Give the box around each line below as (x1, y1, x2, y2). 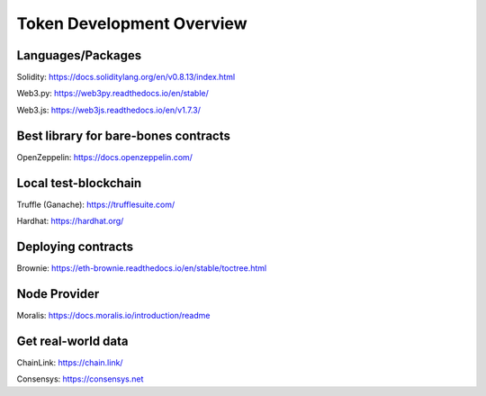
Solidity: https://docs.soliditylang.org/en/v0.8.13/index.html (16, 72, 236, 83)
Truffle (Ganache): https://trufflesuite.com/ (16, 199, 175, 210)
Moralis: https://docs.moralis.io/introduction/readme (16, 310, 211, 320)
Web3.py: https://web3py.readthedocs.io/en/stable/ (16, 88, 209, 99)
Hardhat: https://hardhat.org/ (16, 216, 124, 227)
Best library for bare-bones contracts (16, 128, 231, 143)
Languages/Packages (16, 48, 142, 63)
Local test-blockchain (16, 175, 142, 191)
